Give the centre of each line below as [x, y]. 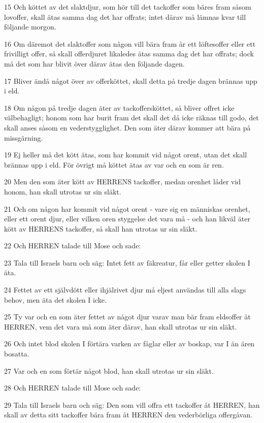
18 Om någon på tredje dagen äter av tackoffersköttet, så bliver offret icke [119, 107]
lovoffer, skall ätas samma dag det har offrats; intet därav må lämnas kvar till [125, 17]
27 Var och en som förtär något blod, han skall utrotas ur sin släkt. [109, 370]
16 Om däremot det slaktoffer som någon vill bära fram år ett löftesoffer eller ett [130, 43]
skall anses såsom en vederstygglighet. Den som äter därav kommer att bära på [127, 127]
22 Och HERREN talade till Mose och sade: [73, 246]
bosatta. [17, 354]
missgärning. [24, 137]
